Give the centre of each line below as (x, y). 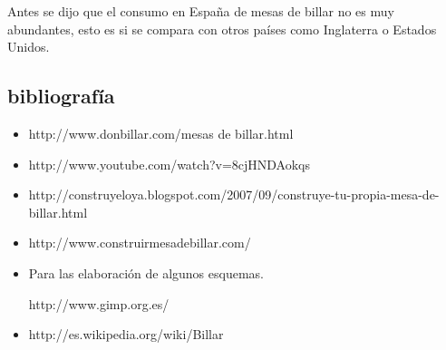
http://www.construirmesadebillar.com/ (140, 243)
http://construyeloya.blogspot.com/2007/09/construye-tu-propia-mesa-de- (234, 194)
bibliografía (61, 96)
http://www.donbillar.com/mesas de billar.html (161, 133)
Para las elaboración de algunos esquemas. (146, 272)
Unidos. (29, 47)
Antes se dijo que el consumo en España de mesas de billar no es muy (201, 11)
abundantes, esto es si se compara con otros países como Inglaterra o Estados (222, 29)
